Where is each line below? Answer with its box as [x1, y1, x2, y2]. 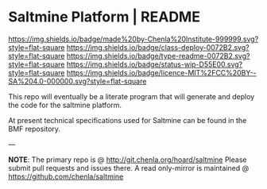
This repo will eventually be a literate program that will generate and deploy [8, 91, 255, 101]
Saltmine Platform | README [8, 8, 201, 26]
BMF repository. [8, 124, 61, 133]
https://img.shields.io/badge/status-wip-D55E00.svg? [66, 60, 243, 69]
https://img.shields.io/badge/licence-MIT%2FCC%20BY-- [66, 67, 257, 77]
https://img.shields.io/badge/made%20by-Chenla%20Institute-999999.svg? [8, 34, 259, 44]
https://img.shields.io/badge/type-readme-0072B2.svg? [66, 51, 250, 60]
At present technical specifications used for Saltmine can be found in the [8, 115, 247, 125]
